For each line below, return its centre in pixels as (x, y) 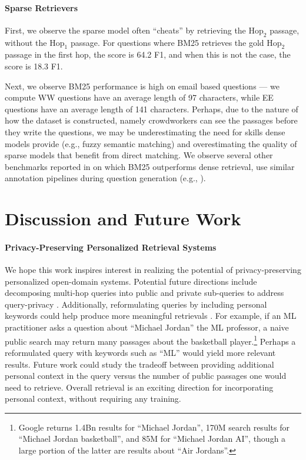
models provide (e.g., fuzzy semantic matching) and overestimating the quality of (151, 143)
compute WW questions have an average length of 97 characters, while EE (139, 97)
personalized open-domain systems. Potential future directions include (131, 281)
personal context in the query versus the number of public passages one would (146, 376)
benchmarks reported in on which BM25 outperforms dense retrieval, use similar (150, 166)
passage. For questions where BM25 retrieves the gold (167, 42)
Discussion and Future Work (123, 219)
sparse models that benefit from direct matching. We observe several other (139, 155)
